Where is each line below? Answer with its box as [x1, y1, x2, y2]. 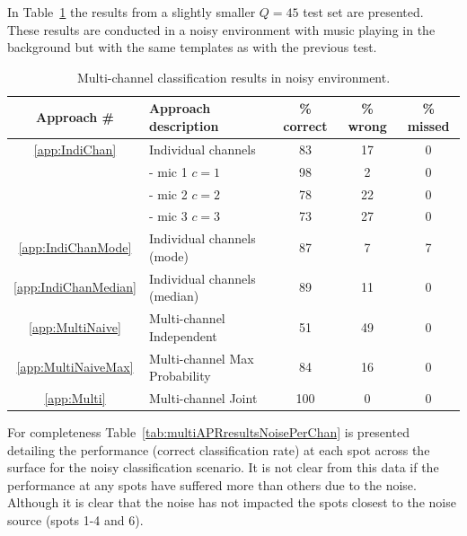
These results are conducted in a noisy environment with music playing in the [7, 20, 436, 39]
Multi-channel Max [148, 348, 254, 367]
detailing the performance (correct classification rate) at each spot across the [7, 440, 430, 459]
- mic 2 [148, 184, 188, 203]
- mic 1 [148, 162, 188, 180]
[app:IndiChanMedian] [13, 277, 137, 296]
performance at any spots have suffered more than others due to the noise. [7, 475, 417, 494]
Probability [148, 366, 211, 385]
